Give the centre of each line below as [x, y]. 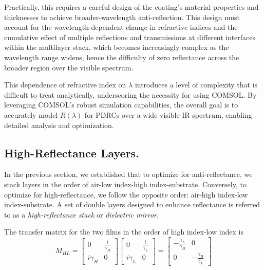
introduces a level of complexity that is [196, 85]
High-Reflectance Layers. [72, 152]
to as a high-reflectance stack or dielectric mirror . [81, 214]
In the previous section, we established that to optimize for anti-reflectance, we [128, 174]
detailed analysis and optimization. [59, 125]
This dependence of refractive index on [65, 85]
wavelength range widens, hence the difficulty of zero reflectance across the [122, 57]
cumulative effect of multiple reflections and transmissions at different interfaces [130, 37]
